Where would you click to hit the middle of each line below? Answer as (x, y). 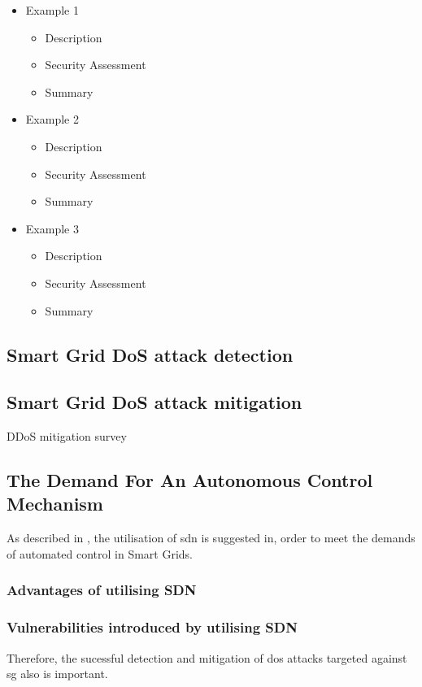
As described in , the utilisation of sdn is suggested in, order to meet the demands (211, 538)
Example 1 (52, 10)
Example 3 (52, 228)
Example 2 (52, 119)
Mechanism (55, 504)
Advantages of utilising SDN (102, 590)
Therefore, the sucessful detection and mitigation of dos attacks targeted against (207, 657)
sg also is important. (57, 674)
